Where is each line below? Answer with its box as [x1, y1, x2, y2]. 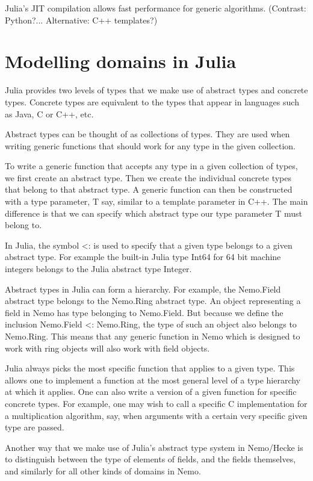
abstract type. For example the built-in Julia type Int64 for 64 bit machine [5, 250, 281, 263]
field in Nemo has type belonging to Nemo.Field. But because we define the [5, 306, 284, 318]
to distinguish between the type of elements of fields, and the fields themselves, [5, 453, 296, 465]
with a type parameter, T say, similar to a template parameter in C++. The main [5, 195, 308, 208]
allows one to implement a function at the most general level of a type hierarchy [5, 373, 301, 386]
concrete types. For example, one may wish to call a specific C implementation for [5, 397, 308, 409]
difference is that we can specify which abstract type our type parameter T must [5, 206, 302, 219]
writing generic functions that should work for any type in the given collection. [5, 139, 296, 152]
